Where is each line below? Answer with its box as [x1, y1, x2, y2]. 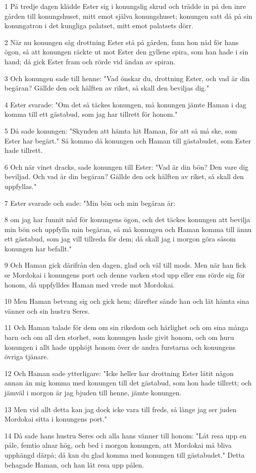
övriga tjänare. [4, 351, 49, 362]
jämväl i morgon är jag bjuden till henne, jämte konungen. [4, 387, 182, 397]
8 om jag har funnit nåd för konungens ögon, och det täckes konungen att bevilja [4, 214, 251, 225]
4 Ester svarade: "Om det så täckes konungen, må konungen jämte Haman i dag [4, 99, 247, 109]
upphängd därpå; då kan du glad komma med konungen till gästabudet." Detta [4, 449, 245, 460]
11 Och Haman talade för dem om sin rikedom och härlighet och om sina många [4, 322, 249, 332]
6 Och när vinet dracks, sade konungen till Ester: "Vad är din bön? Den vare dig [4, 161, 249, 172]
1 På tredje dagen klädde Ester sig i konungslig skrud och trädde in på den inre [4, 1, 246, 11]
